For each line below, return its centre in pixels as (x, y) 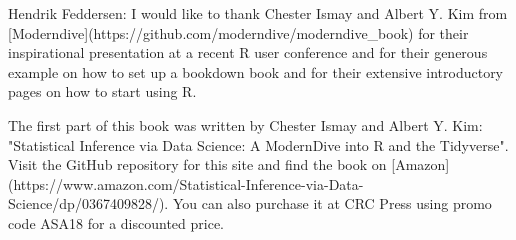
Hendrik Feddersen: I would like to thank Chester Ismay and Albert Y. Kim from (258, 13)
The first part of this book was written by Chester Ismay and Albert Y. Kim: (245, 124)
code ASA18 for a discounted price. (116, 222)
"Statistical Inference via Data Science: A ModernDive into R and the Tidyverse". (258, 144)
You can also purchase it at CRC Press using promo (332, 203)
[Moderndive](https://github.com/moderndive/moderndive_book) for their (238, 32)
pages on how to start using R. (102, 91)
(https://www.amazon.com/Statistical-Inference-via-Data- (186, 183)
